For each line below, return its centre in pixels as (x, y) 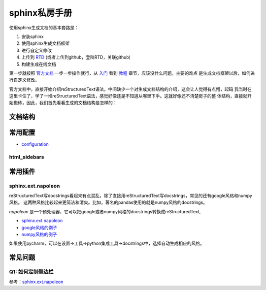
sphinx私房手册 (41, 13)
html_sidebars (27, 157)
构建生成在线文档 (39, 64)
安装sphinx (33, 36)
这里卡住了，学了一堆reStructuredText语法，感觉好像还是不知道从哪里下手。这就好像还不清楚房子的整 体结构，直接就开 (131, 96)
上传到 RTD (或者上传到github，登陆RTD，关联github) (76, 57)
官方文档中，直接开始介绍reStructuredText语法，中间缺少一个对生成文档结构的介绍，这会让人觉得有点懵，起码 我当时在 (131, 89)
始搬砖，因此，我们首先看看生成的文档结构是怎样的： (63, 103)
